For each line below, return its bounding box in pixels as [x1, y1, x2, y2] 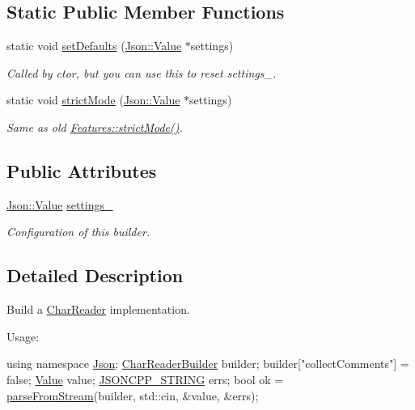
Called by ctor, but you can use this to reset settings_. [6, 64, 277, 81]
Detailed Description [6, 263, 184, 288]
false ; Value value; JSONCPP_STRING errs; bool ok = [6, 370, 284, 387]
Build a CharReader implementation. [6, 301, 190, 318]
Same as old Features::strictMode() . [6, 118, 183, 135]
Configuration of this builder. [6, 223, 150, 240]
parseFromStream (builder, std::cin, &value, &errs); [6, 387, 259, 404]
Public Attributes [6, 158, 157, 183]
